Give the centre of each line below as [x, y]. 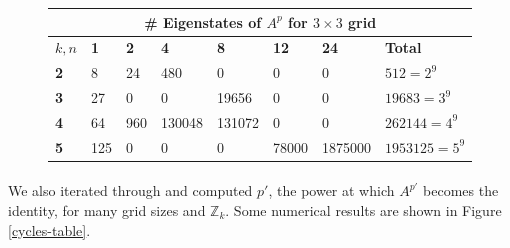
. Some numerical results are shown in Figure [363, 210]
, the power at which [331, 190]
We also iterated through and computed [130, 190]
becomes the [461, 190]
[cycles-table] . [49, 229]
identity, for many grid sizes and [107, 210]
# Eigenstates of [203, 21]
